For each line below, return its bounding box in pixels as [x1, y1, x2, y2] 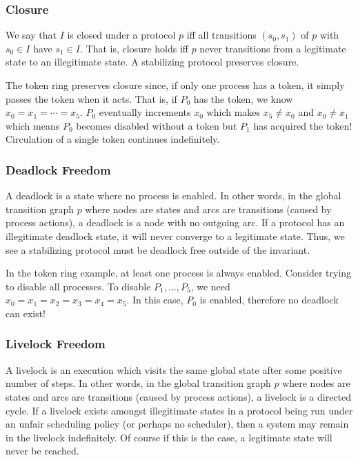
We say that [6, 28, 57, 42]
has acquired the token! [253, 118, 352, 132]
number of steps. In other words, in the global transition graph [6, 376, 271, 390]
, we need [190, 279, 230, 293]
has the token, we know [193, 91, 293, 106]
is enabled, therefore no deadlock [199, 292, 339, 307]
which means [6, 118, 60, 132]
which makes [206, 105, 261, 119]
